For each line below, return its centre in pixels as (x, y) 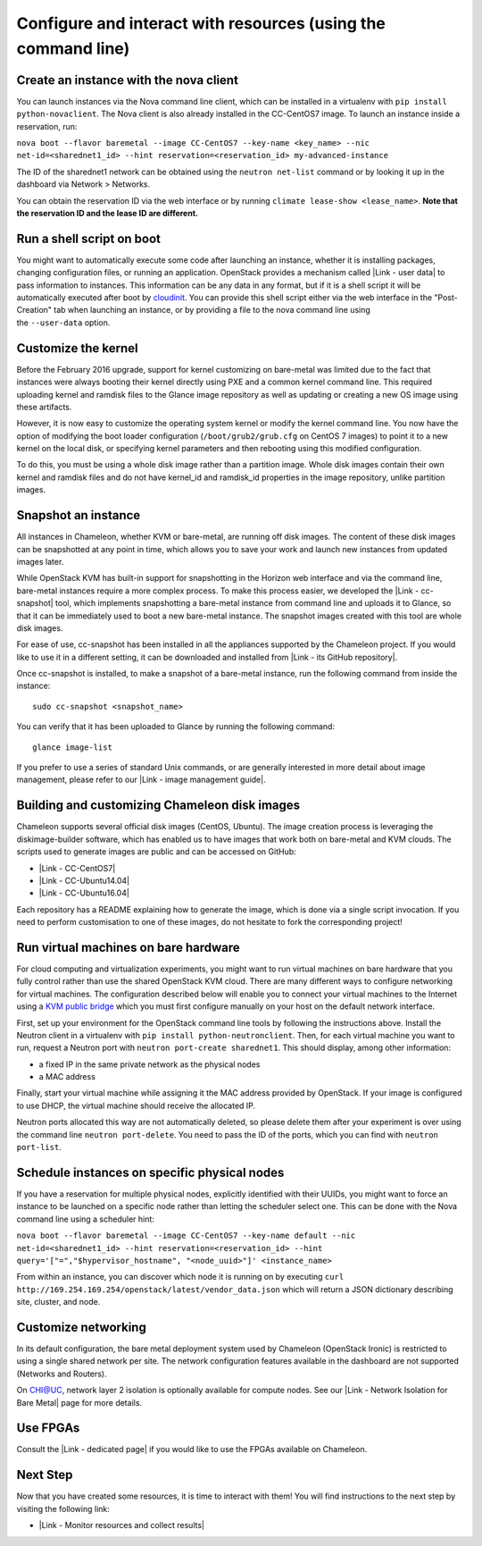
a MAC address (67, 1077)
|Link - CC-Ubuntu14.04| (84, 880)
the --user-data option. (63, 323)
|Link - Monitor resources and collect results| (122, 1525)
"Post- (446, 298)
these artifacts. (44, 407)
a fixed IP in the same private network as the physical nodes (150, 1064)
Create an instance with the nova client (127, 80)
